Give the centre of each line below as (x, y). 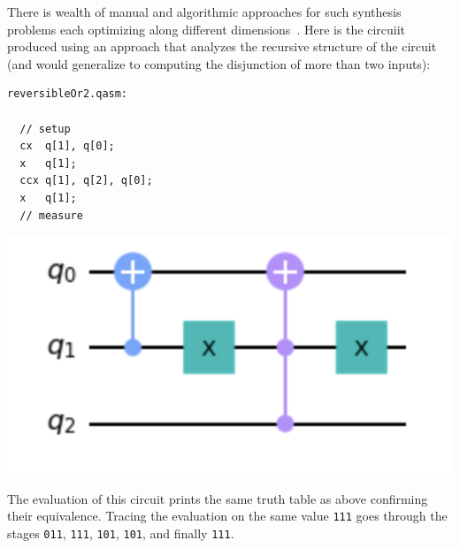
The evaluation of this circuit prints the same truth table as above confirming (218, 498)
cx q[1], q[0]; (67, 146)
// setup (45, 129)
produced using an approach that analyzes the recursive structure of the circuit (222, 46)
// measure (51, 215)
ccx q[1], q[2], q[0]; (86, 181)
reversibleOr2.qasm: (68, 94)
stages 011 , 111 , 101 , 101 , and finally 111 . (121, 533)
